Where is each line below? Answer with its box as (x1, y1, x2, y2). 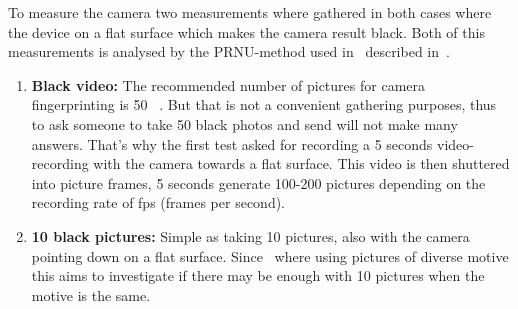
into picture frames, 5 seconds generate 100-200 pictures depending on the (31, 172, 486, 193)
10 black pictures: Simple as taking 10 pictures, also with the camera (31, 225, 470, 246)
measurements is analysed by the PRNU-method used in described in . (8, 41, 450, 62)
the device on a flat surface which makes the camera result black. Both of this (8, 21, 485, 42)
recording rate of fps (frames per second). (31, 192, 285, 213)
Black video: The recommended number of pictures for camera (31, 74, 425, 95)
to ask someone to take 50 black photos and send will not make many (31, 113, 458, 134)
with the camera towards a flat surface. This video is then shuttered (93, 153, 510, 174)
